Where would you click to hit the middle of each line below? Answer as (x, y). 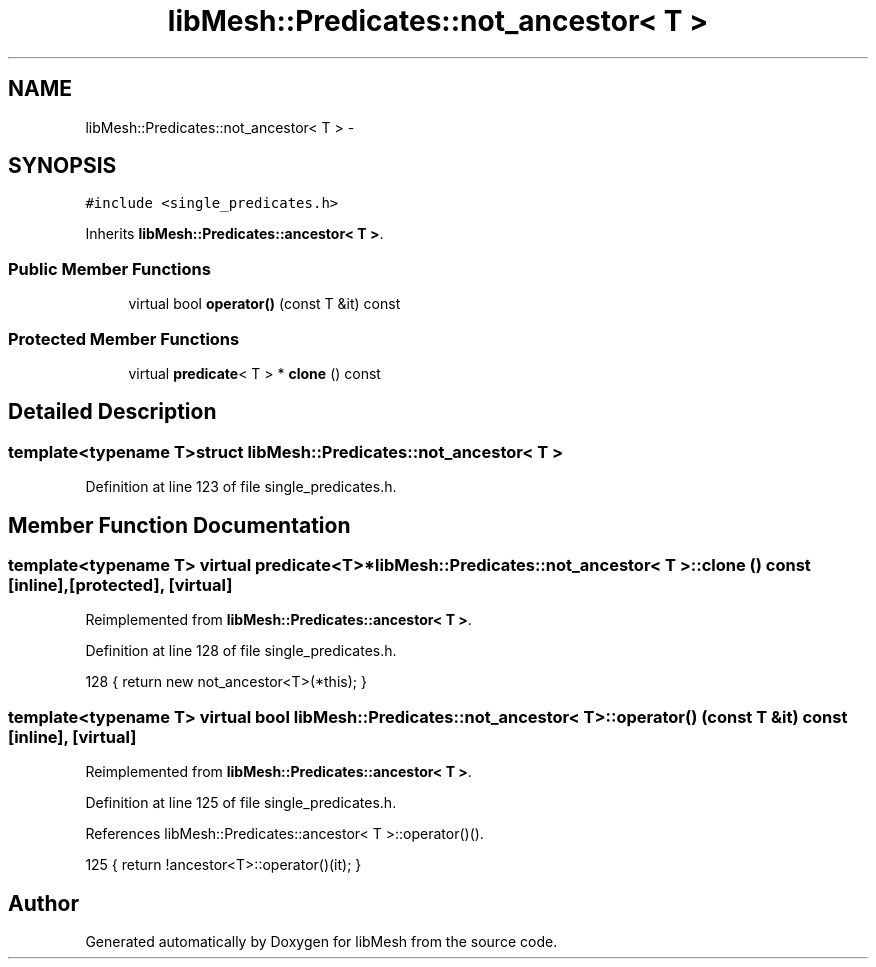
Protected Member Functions (124, 338)
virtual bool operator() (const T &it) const (264, 304)
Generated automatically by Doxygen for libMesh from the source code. (321, 941)
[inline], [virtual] (72, 736)
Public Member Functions (109, 268)
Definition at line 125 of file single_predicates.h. (241, 803)
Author (43, 903)
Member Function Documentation (179, 525)
